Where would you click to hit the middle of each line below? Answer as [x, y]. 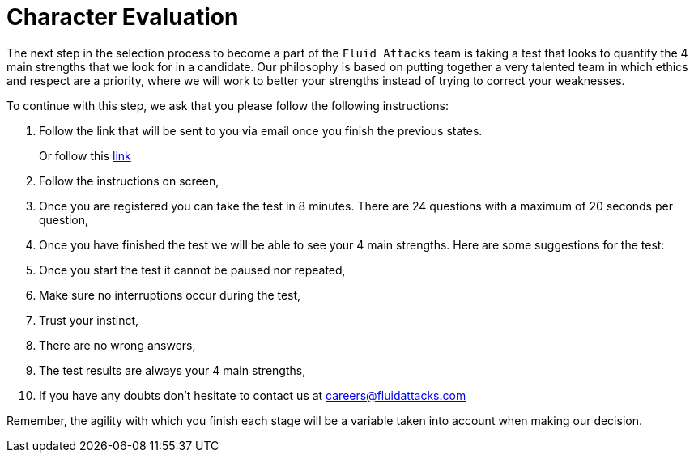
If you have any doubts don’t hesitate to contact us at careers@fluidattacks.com [253, 395]
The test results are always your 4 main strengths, [172, 370]
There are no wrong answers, [117, 345]
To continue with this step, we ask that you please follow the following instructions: [228, 105]
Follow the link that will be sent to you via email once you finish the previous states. [261, 130]
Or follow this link [85, 155]
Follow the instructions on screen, [129, 181]
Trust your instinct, [89, 320]
